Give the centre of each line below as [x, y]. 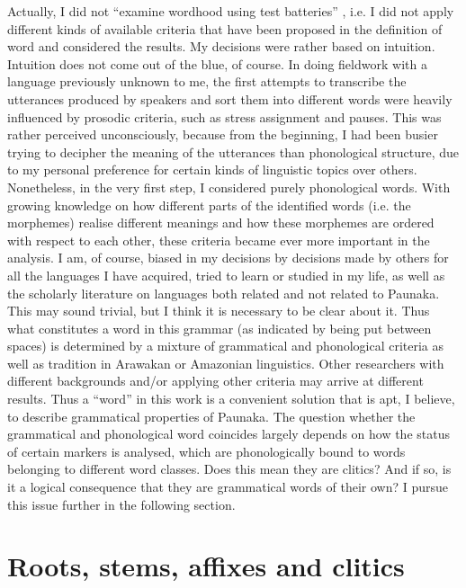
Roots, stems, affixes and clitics [206, 566]
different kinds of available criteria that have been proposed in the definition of [225, 28]
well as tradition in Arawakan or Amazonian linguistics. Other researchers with [226, 363]
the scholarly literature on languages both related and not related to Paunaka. [224, 293]
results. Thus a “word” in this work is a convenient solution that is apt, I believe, [231, 399]
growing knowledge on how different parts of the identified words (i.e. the [209, 205]
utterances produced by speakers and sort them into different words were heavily [230, 98]
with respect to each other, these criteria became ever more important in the [219, 240]
